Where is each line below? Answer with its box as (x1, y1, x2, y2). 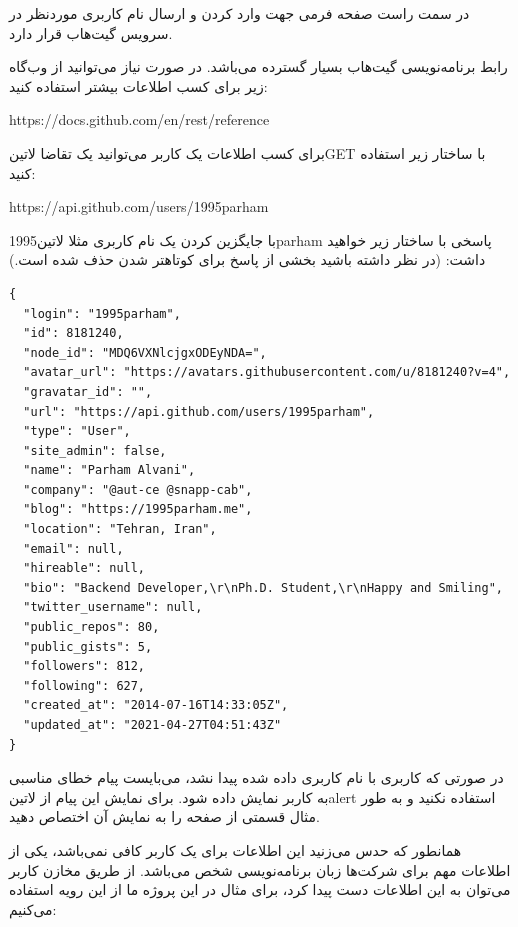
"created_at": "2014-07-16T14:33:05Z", (23, 698, 289, 713)
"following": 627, (23, 678, 146, 693)
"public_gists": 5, (23, 639, 153, 654)
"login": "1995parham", (23, 306, 181, 321)
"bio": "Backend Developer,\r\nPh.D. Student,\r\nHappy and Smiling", (23, 580, 503, 595)
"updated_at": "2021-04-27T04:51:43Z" (23, 718, 282, 732)
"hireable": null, (23, 561, 146, 576)
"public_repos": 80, (23, 620, 160, 635)
